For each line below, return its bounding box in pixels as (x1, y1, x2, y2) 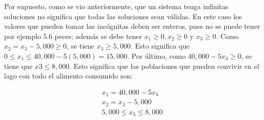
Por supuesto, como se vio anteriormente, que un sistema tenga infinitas (4, 1, 228, 11)
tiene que (4, 60, 33, 71)
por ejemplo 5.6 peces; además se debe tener (4, 30, 142, 41)
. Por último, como (127, 50, 186, 61)
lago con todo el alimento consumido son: (4, 70, 133, 81)
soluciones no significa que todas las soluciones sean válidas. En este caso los (4, 11, 242, 21)
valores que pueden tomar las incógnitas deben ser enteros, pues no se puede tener (4, 21, 260, 31)
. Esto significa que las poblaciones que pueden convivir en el (69, 60, 259, 71)
